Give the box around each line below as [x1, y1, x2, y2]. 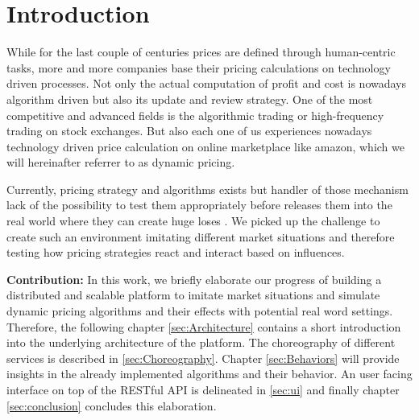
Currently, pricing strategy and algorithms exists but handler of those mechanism [6, 180, 409, 197]
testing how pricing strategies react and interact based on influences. [6, 244, 345, 261]
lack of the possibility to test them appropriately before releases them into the [6, 196, 392, 213]
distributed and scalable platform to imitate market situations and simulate [6, 286, 380, 303]
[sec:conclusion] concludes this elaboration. [6, 397, 217, 414]
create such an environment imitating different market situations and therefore [6, 228, 395, 245]
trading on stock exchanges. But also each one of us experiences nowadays [6, 122, 372, 139]
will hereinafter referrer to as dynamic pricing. [6, 154, 235, 171]
